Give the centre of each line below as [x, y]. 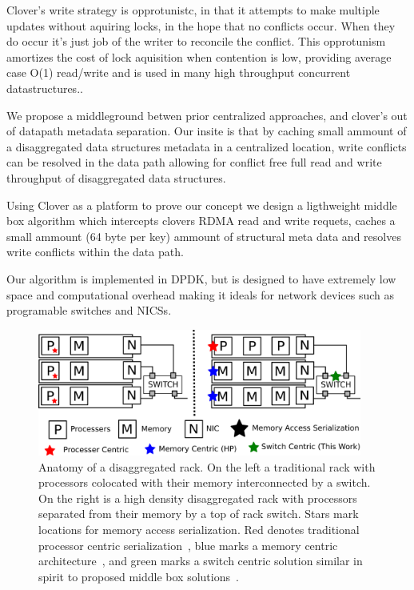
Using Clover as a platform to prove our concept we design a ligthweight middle [202, 205]
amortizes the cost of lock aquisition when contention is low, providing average [199, 56]
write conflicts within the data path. [95, 252]
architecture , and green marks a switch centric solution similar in [201, 561]
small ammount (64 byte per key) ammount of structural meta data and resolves [204, 236]
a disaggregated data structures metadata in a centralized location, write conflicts [207, 146]
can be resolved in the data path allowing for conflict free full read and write [194, 162]
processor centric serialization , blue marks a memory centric [188, 545]
